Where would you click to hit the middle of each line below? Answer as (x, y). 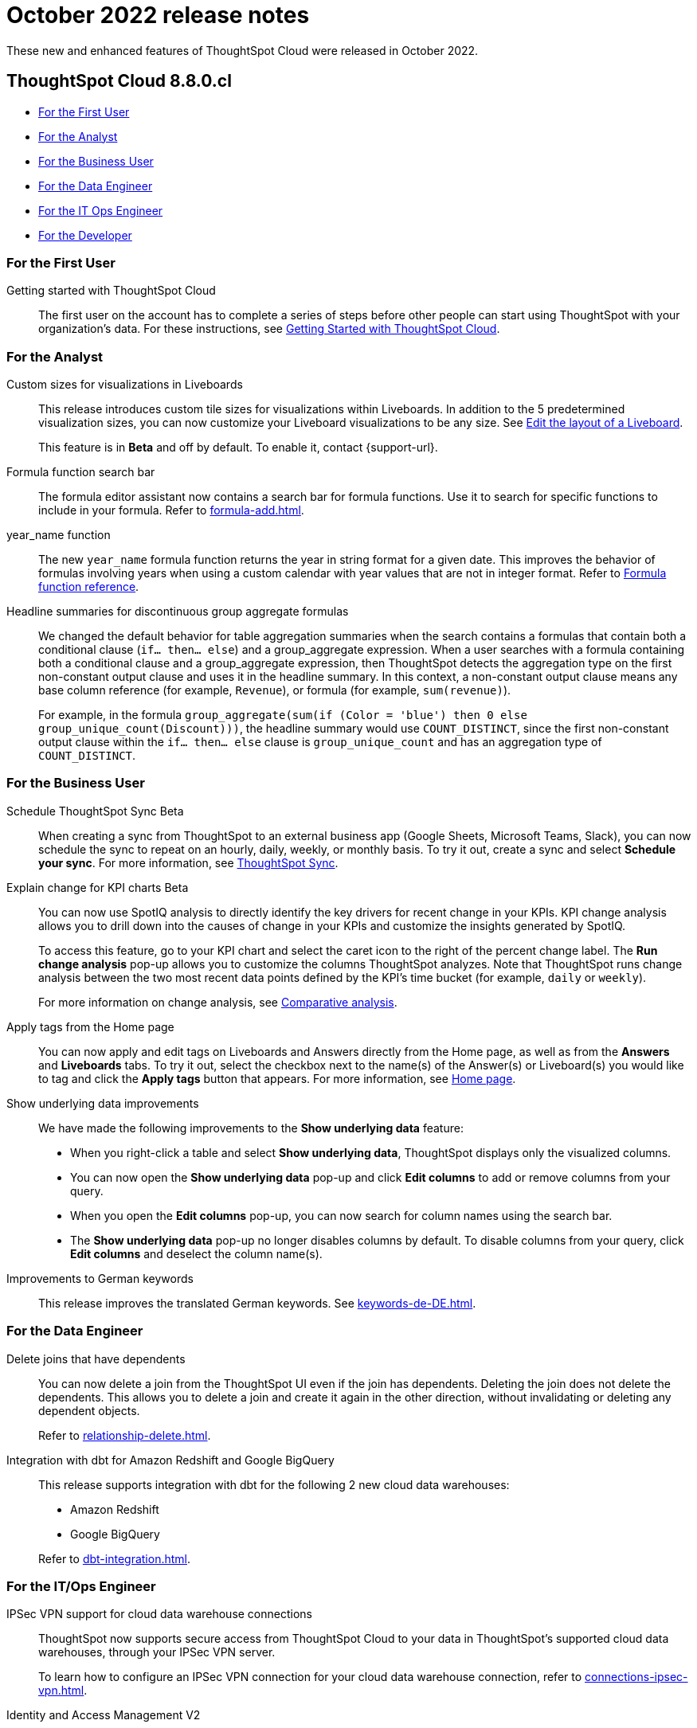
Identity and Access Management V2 (104, 1715)
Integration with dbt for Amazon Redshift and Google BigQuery (170, 1460)
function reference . (89, 587)
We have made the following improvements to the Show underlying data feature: (251, 1128)
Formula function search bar (81, 472)
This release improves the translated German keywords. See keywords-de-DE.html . (257, 1303)
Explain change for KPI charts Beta (98, 887)
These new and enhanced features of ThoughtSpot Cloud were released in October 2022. (243, 50)
